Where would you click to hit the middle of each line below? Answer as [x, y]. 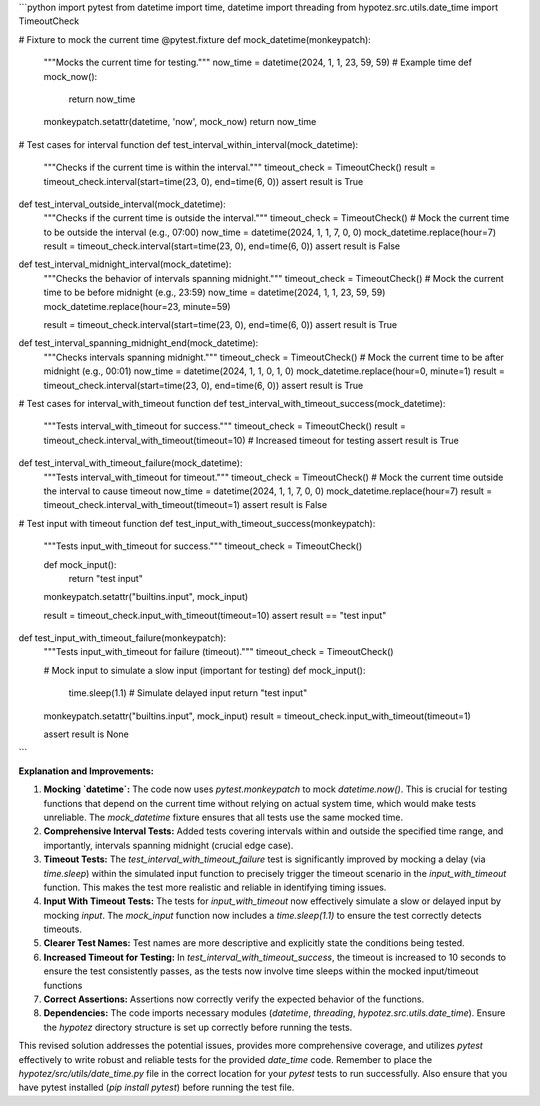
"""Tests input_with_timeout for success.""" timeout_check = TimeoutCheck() [203, 546]
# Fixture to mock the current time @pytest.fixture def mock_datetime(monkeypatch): [195, 39]
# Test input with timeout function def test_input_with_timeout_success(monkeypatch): [197, 523]
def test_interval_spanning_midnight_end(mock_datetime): [138, 343]
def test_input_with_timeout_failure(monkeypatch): [122, 638]
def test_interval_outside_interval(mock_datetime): [122, 204]
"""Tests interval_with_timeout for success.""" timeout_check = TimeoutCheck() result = [225, 426]
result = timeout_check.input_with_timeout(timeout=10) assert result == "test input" [215, 615]
